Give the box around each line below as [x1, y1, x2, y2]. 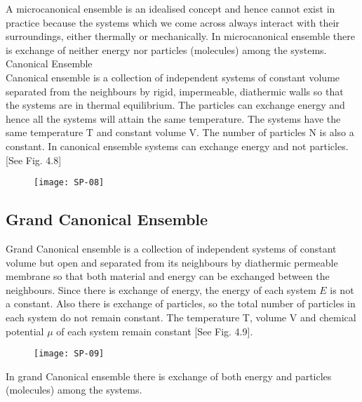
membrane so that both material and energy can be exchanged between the [6, 269, 330, 283]
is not [330, 282, 354, 297]
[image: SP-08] [34, 177, 105, 188]
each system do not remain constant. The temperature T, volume [6, 309, 287, 324]
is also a [319, 125, 354, 140]
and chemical [300, 309, 356, 324]
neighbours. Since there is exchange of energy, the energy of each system [6, 282, 316, 297]
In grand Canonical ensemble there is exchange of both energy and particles [6, 368, 332, 383]
